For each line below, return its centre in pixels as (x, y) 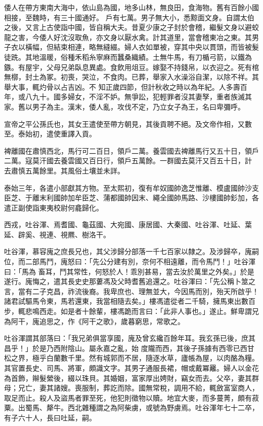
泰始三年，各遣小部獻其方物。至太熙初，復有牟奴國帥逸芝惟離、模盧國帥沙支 (131, 187)
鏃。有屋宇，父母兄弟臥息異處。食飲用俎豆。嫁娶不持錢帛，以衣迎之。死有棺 (131, 67)
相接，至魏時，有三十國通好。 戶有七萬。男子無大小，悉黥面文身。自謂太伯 (129, 17)
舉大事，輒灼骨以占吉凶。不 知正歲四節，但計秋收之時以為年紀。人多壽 (122, 86)
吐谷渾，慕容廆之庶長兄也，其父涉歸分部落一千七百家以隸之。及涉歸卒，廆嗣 (131, 251)
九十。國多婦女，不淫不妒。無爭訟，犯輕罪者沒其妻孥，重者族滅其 (142, 97)
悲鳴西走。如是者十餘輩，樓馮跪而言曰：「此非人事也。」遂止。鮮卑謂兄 (142, 311)
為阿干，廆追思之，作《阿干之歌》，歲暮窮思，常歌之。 (94, 321)
